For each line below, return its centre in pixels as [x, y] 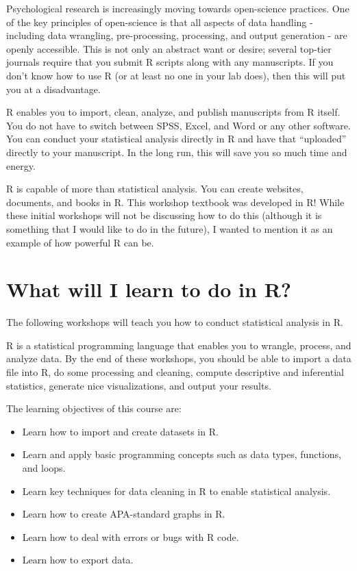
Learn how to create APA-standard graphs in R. [124, 514]
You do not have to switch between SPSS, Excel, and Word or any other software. [178, 125]
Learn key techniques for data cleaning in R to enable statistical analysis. [176, 491]
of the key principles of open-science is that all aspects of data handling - [160, 22]
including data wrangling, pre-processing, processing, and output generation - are [177, 35]
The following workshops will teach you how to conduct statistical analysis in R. [175, 322]
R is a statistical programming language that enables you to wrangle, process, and [179, 345]
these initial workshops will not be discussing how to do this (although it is [164, 215]
